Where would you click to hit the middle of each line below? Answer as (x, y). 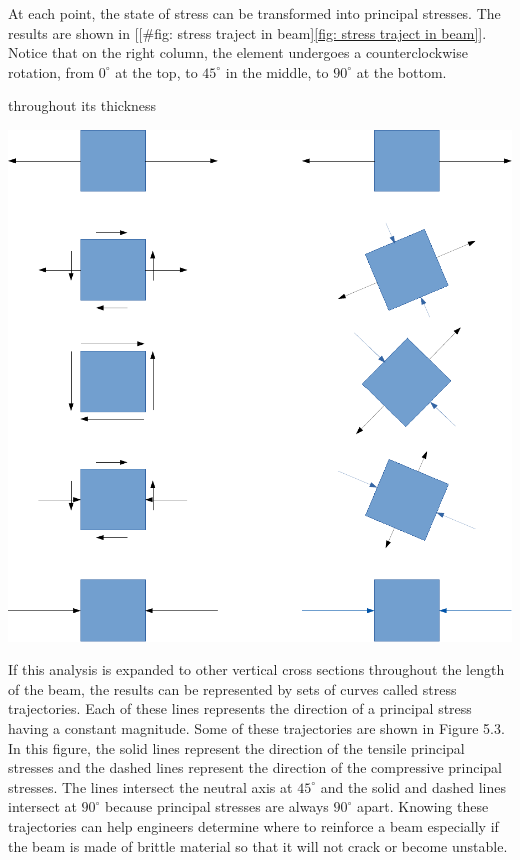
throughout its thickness (82, 105)
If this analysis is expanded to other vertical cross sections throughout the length (256, 669)
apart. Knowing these (423, 806)
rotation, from (51, 71)
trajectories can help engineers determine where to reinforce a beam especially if (253, 826)
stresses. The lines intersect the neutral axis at (150, 786)
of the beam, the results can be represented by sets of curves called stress (232, 688)
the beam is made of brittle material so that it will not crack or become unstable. (258, 845)
